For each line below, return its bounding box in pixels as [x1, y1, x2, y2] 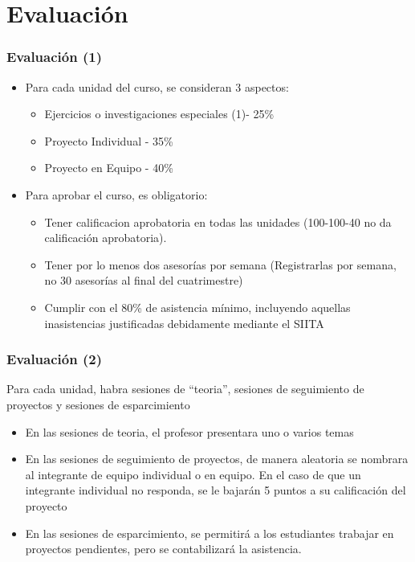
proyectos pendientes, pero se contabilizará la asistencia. [25, 540, 302, 557]
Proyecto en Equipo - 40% [44, 159, 173, 176]
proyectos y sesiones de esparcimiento [6, 396, 190, 412]
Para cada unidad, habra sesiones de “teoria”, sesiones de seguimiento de [6, 380, 364, 397]
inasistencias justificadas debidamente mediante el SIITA [44, 314, 324, 331]
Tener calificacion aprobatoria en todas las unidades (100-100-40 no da [44, 213, 392, 230]
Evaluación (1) [6, 47, 102, 67]
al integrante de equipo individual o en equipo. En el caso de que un [25, 466, 361, 482]
